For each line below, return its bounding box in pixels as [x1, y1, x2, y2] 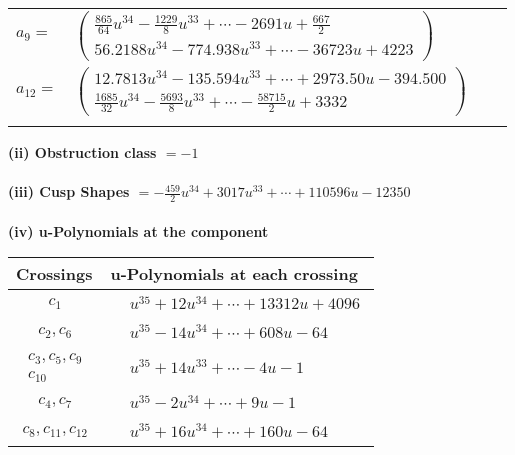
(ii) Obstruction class [8, 141, 157, 162]
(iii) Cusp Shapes [8, 181, 130, 202]
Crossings [16, 262, 93, 286]
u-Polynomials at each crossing [110, 262, 358, 286]
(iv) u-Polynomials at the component [8, 220, 269, 241]
